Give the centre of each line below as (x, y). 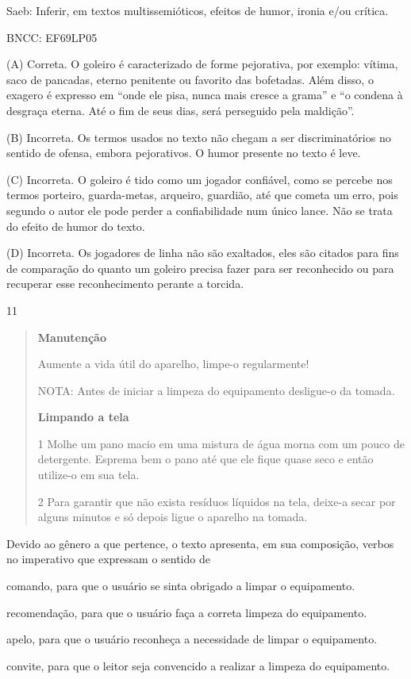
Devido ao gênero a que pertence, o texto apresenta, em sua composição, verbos (200, 543)
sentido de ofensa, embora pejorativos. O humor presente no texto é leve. (184, 153)
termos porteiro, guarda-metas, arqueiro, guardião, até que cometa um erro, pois (202, 195)
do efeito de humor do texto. (76, 226)
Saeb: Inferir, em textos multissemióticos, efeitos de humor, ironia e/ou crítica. (198, 10)
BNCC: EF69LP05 (52, 37)
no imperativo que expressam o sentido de (108, 559)
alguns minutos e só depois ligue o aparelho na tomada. (173, 517)
